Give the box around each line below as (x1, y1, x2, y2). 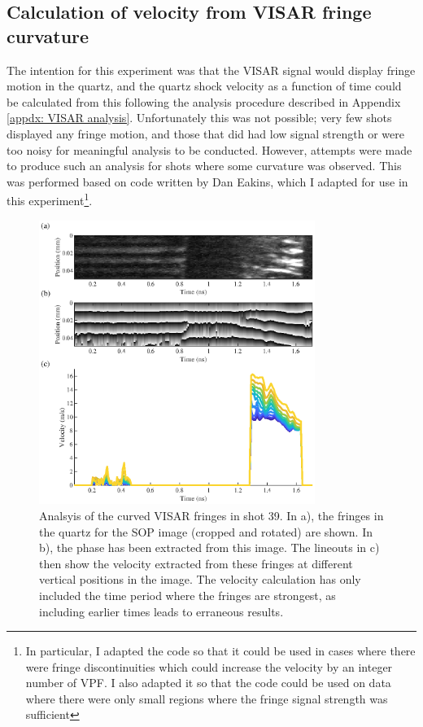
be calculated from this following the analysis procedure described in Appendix (7, 93, 401, 110)
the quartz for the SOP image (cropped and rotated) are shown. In (39, 523, 373, 540)
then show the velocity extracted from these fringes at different (39, 554, 353, 572)
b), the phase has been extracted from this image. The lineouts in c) (39, 539, 380, 556)
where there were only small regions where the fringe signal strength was (25, 690, 388, 707)
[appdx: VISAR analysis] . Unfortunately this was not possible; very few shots (7, 109, 392, 126)
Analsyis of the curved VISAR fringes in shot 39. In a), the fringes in (39, 506, 384, 523)
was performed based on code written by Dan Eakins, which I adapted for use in (7, 173, 408, 190)
